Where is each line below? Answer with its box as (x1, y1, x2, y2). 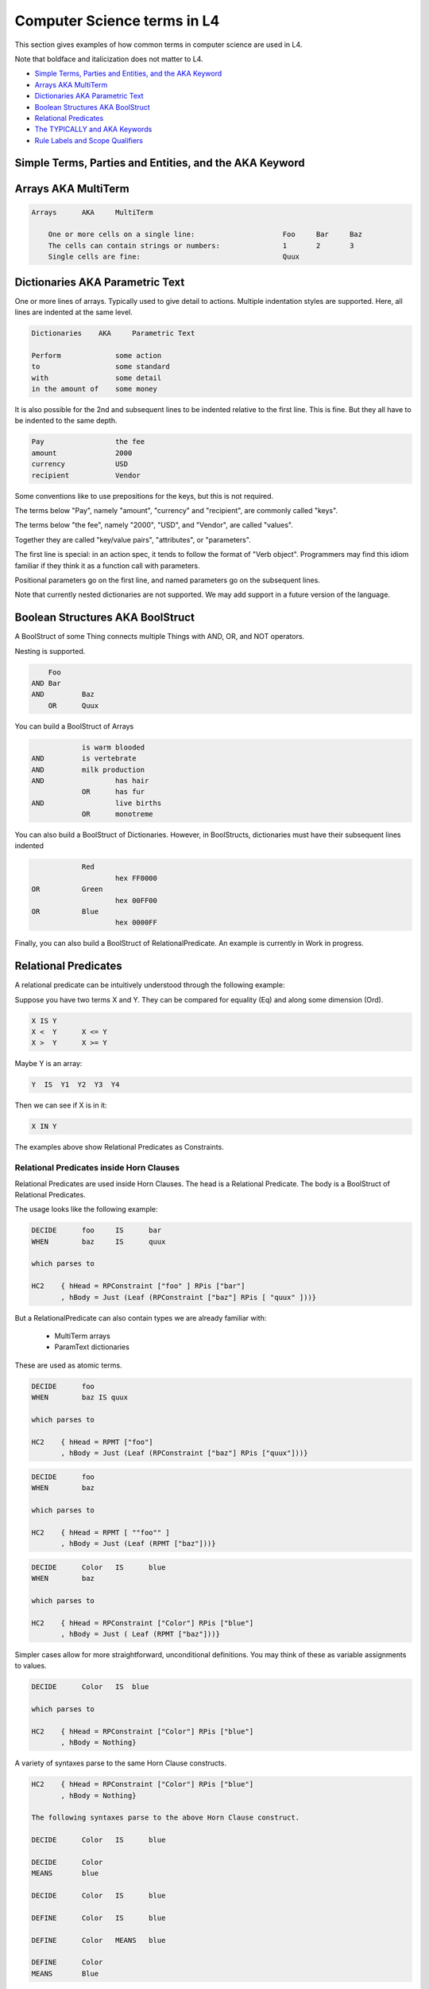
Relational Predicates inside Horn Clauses (14, 1162, 180, 1174)
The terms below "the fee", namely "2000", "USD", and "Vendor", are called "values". (14, 520, 293, 530)
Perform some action (31, 351, 162, 360)
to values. (14, 1661, 47, 1671)
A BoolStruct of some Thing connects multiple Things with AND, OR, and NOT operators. (14, 632, 305, 641)
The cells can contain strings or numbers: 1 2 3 (48, 241, 354, 250)
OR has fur (81, 788, 145, 796)
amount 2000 (31, 448, 133, 457)
